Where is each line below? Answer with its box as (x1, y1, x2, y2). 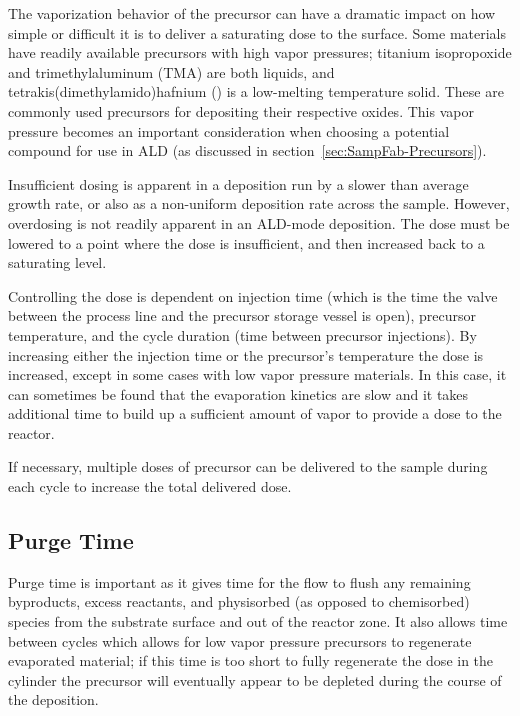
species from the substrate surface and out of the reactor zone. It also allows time (8, 611, 508, 632)
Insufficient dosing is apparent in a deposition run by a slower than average (8, 173, 469, 194)
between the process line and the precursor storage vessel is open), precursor (8, 305, 476, 326)
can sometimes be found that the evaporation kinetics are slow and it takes (8, 383, 469, 404)
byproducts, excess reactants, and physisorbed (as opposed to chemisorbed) (8, 591, 470, 612)
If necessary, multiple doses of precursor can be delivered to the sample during (8, 456, 488, 477)
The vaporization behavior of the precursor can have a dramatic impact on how (8, 3, 496, 23)
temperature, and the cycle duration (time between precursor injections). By (8, 324, 477, 345)
